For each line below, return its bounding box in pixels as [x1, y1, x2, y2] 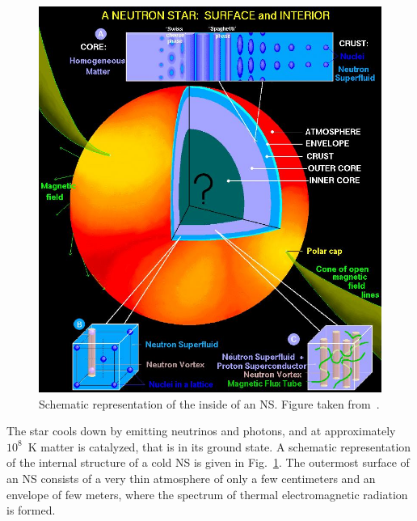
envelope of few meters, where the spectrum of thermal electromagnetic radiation [6, 485, 408, 502]
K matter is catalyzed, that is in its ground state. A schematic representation [27, 438, 411, 455]
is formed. [6, 502, 56, 519]
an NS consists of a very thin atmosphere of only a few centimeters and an [6, 469, 376, 486]
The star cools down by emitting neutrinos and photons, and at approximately [6, 422, 396, 439]
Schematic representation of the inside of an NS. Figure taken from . [39, 395, 380, 412]
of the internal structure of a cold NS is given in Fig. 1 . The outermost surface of [6, 454, 410, 471]
